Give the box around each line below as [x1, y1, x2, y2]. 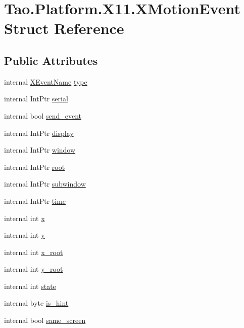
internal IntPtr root [4, 161, 65, 172]
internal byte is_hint [4, 298, 69, 308]
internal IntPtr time [4, 195, 66, 206]
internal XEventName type [4, 76, 87, 87]
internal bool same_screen [4, 315, 86, 325]
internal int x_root [4, 246, 63, 257]
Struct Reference [4, 18, 124, 39]
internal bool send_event [4, 110, 81, 121]
